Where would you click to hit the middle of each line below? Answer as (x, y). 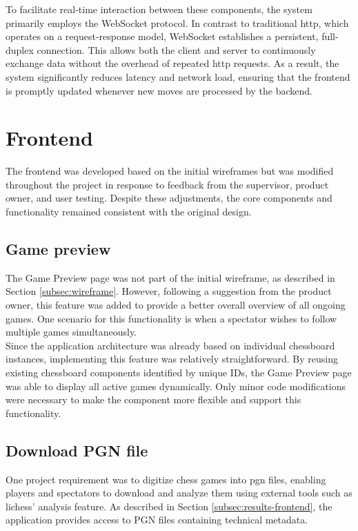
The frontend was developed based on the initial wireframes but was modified (170, 171)
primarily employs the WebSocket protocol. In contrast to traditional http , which (177, 22)
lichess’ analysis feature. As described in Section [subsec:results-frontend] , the (169, 506)
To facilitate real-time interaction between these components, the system (159, 9)
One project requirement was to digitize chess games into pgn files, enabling (166, 479)
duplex (20, 49)
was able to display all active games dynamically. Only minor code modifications (176, 386)
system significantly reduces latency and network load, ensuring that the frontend (178, 76)
